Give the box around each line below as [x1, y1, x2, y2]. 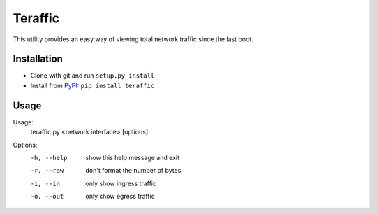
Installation [13, 53, 63, 65]
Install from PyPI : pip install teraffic [30, 81, 155, 90]
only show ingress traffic [85, 179, 157, 187]
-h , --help [30, 154, 68, 162]
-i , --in [30, 179, 61, 187]
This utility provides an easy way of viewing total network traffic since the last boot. [13, 35, 254, 43]
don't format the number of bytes [85, 166, 182, 175]
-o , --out [30, 192, 64, 201]
